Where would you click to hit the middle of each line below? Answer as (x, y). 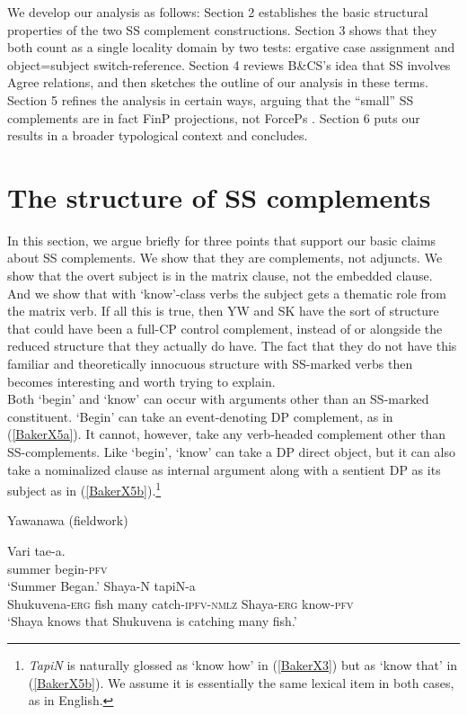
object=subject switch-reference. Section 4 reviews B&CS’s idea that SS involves (229, 64)
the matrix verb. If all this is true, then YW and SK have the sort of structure (223, 311)
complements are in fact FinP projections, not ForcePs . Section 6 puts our (214, 117)
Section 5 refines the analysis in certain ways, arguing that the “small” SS (211, 99)
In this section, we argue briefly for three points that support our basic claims (222, 240)
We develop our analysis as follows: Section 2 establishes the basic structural (218, 12)
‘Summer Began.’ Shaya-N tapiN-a (101, 586)
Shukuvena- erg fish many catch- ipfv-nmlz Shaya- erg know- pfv (181, 603)
